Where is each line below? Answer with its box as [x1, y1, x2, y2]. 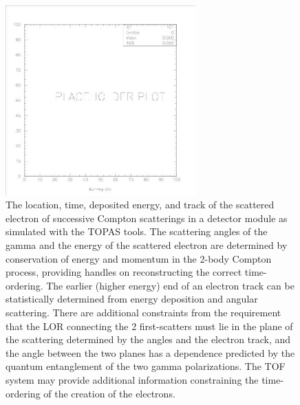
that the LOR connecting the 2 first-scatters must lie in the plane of [6, 318, 293, 333]
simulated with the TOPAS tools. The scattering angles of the [6, 224, 268, 239]
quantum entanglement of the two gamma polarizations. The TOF [6, 359, 286, 373]
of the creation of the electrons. [43, 386, 175, 400]
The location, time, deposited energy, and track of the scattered [6, 197, 275, 212]
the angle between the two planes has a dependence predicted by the [6, 345, 295, 360]
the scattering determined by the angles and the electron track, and [6, 332, 291, 347]
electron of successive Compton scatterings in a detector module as [6, 210, 288, 225]
